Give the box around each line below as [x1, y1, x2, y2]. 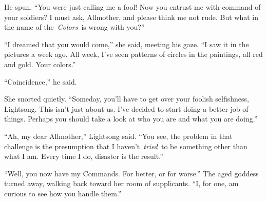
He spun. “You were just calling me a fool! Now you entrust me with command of [4, 2, 261, 12]
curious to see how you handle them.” [4, 188, 122, 198]
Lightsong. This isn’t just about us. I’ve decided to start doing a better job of [4, 103, 249, 114]
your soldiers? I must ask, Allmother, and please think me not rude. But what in [4, 11, 259, 22]
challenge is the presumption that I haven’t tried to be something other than [4, 140, 247, 151]
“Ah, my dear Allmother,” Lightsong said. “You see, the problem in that [4, 130, 233, 141]
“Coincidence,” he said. [4, 76, 77, 87]
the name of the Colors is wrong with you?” [4, 22, 145, 32]
